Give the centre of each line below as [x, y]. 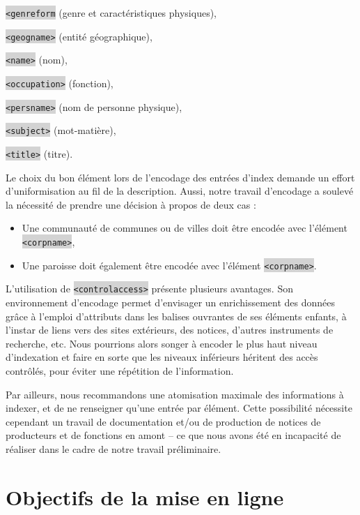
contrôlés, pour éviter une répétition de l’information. [120, 370]
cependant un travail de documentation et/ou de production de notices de [163, 421]
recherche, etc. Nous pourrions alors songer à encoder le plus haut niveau [162, 343]
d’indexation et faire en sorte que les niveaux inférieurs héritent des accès [162, 357]
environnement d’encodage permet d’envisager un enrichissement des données [171, 302]
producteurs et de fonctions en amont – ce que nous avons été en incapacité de [173, 435]
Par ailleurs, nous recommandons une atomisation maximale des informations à [175, 394]
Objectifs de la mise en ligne [145, 497]
